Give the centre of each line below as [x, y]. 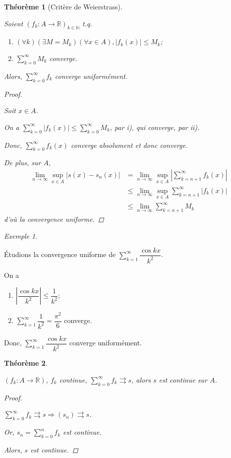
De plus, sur [23, 163]
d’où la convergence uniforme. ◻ [54, 219]
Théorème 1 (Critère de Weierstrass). [63, 6]
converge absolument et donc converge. [129, 145]
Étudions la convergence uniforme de [60, 254]
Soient [14, 23]
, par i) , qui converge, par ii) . [155, 127]
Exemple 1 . [21, 235]
